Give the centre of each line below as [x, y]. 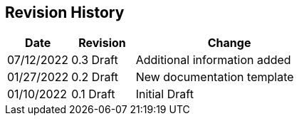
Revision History [65, 12]
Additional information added [213, 60]
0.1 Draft [93, 94]
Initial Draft [164, 94]
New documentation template [215, 77]
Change [229, 43]
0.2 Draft [95, 77]
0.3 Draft [95, 60]
